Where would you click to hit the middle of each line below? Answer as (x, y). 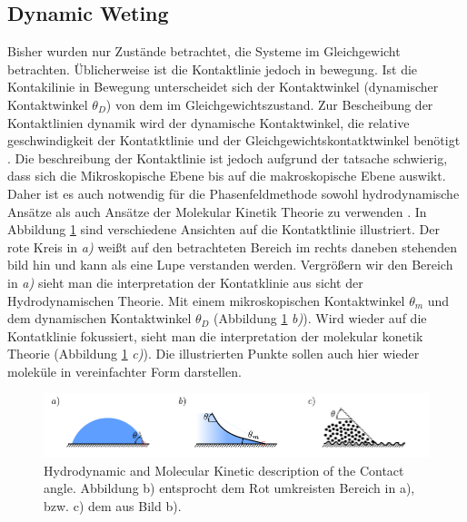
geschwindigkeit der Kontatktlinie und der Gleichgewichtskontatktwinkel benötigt (234, 140)
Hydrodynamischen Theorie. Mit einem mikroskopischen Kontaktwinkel (206, 300)
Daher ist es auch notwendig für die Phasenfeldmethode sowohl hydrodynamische (233, 193)
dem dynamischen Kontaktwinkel (99, 318)
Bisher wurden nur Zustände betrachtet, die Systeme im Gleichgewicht (204, 51)
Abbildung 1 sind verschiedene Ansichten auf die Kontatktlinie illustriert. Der (224, 229)
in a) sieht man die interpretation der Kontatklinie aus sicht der (185, 282)
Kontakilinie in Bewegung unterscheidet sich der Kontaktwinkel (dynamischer (223, 87)
